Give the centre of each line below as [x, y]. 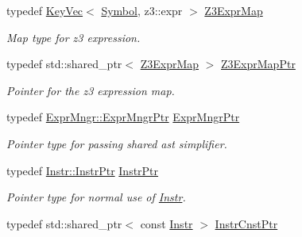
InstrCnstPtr [246, 223]
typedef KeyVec [45, 10]
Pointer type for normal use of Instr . [96, 197]
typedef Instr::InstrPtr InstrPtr [83, 170]
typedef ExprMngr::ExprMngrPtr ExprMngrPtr [123, 117]
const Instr [166, 223]
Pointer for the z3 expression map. [91, 90]
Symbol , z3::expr [142, 10]
